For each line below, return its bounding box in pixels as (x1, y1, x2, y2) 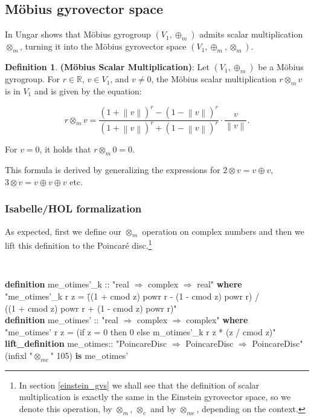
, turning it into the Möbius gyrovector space (19, 40, 187, 53)
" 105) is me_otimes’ (50, 349, 129, 361)
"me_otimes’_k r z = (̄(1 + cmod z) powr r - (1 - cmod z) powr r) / (5, 289, 260, 302)
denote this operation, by (19, 402, 112, 415)
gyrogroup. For (5, 73, 60, 85)
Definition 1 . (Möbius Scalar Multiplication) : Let (5, 61, 210, 73)
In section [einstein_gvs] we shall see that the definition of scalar (19, 378, 260, 391)
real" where (197, 278, 242, 290)
